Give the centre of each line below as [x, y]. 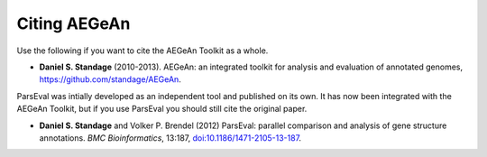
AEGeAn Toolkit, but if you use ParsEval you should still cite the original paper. [162, 109]
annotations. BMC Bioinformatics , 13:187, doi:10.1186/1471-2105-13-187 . [170, 138]
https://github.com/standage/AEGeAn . [110, 79]
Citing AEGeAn [74, 23]
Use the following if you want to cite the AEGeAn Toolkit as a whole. [142, 51]
